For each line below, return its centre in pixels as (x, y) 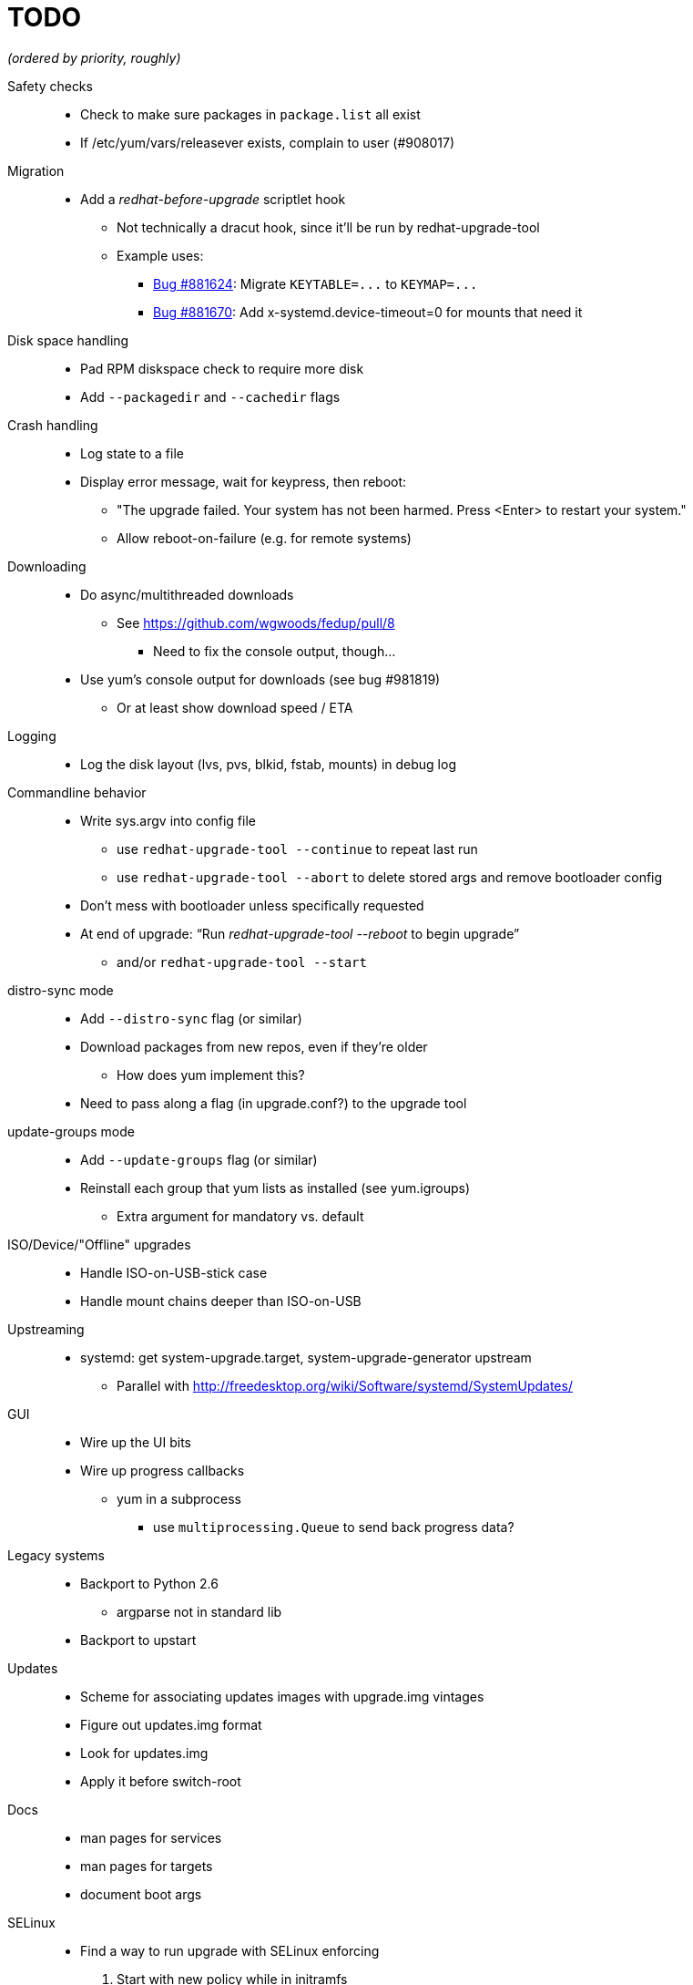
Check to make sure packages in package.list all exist (250, 114)
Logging (32, 735)
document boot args (141, 1894)
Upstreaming (46, 1329)
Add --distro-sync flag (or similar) (191, 1018)
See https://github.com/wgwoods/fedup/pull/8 (256, 622)
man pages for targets (147, 1866)
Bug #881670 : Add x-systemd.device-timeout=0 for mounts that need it (368, 312)
